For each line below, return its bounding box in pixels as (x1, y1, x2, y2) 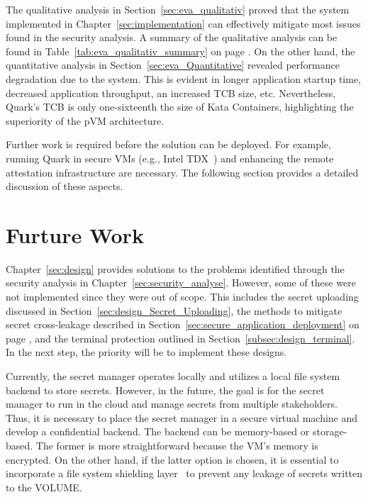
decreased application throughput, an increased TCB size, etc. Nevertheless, (6, 85, 336, 100)
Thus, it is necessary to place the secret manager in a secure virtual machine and (6, 410, 358, 425)
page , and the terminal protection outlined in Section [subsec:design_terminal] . (6, 330, 355, 345)
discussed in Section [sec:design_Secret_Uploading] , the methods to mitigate (6, 303, 342, 318)
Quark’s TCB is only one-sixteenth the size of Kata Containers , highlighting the (6, 99, 354, 114)
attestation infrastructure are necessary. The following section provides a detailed (6, 164, 359, 179)
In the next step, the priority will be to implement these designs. (6, 345, 287, 359)
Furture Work (6, 220, 144, 249)
